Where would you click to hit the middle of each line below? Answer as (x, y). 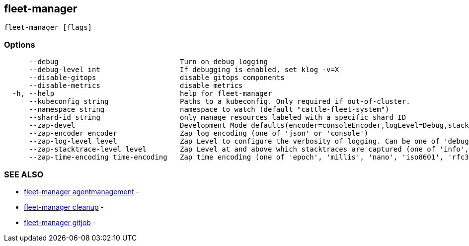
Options (20, 44)
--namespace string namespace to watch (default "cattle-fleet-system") (209, 110)
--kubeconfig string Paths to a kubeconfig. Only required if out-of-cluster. (220, 102)
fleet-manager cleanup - (64, 207)
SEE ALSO (24, 174)
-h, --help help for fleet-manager (142, 94)
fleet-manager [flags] (48, 28)
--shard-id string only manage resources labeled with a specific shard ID (218, 118)
